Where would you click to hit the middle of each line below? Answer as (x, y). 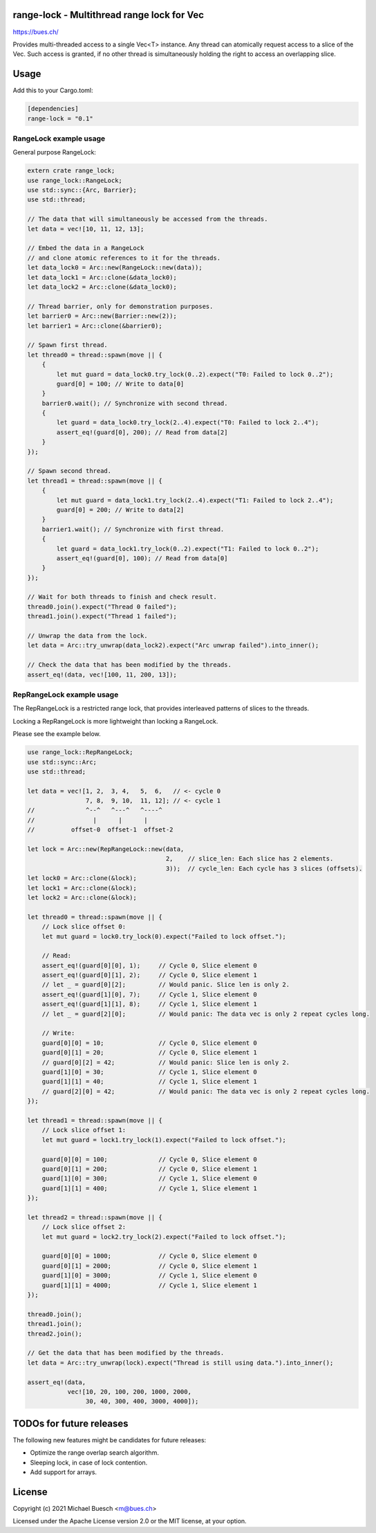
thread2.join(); (55, 1334)
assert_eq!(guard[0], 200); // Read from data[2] (142, 432)
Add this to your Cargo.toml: (53, 91)
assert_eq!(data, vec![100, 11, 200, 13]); (102, 674)
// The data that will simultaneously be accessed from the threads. (148, 219)
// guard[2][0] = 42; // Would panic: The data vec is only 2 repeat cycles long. (206, 1091)
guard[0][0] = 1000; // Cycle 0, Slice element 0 (149, 1256)
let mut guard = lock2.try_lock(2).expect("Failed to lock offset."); (164, 1237)
